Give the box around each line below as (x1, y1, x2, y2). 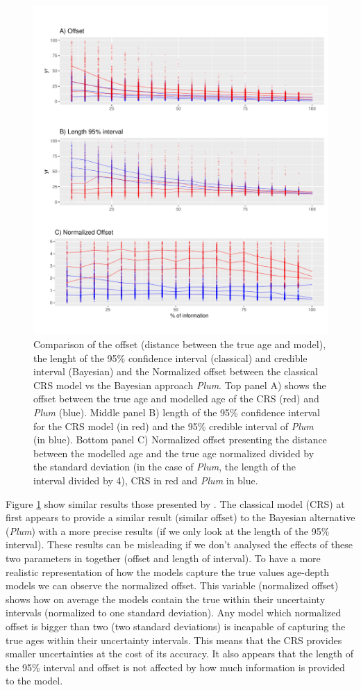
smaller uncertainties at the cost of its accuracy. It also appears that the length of (6, 646, 354, 661)
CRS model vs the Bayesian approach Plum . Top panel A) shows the (33, 377, 326, 392)
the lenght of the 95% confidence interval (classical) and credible (33, 350, 308, 365)
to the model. (6, 673, 63, 688)
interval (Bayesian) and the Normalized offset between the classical (33, 364, 319, 379)
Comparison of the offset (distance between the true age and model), (33, 337, 326, 352)
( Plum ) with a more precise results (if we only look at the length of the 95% (6, 523, 330, 538)
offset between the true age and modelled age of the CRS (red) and (33, 391, 319, 406)
